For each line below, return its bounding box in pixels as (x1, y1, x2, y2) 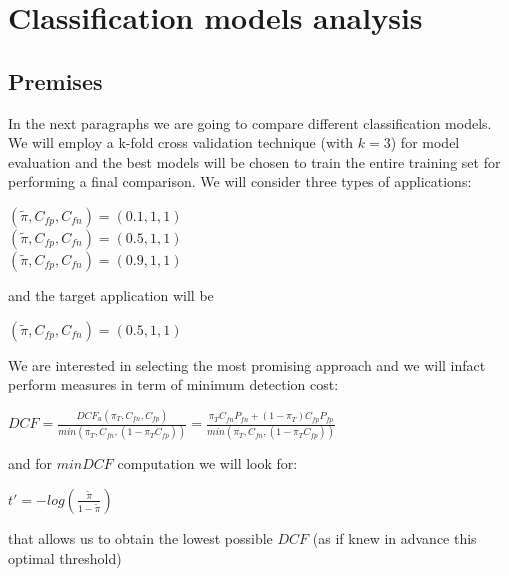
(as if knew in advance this (312, 527, 477, 548)
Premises (8, 65, 103, 96)
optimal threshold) (8, 547, 122, 568)
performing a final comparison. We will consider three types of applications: (8, 171, 472, 192)
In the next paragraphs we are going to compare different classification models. (8, 112, 492, 133)
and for (8, 453, 53, 474)
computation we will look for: (117, 453, 298, 474)
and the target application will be (8, 284, 214, 305)
